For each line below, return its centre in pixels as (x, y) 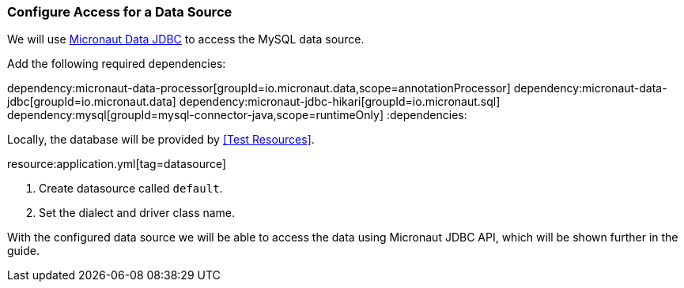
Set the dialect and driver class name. (137, 213)
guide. (24, 251)
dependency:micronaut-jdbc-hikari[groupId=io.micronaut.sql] (340, 102)
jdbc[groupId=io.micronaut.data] (92, 102)
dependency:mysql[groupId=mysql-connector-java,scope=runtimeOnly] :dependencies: (237, 115)
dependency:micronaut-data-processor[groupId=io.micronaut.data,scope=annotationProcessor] (259, 88)
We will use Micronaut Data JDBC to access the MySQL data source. (186, 39)
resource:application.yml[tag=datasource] (117, 164)
